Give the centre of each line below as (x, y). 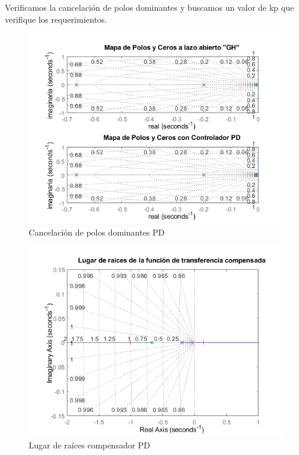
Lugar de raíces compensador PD (90, 445)
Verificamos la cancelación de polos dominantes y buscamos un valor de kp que (149, 7)
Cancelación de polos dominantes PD (97, 232)
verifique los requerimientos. (56, 19)
